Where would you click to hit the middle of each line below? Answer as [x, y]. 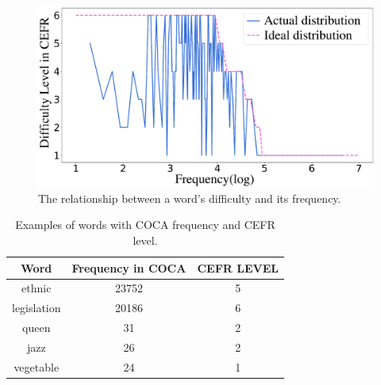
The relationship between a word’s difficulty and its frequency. [190, 198]
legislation [37, 308]
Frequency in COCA [129, 267]
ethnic [37, 288]
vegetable [37, 366]
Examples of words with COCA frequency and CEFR [145, 225]
